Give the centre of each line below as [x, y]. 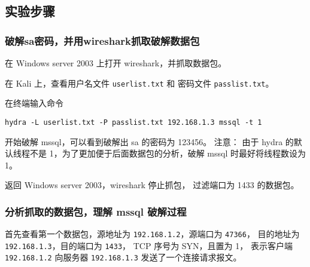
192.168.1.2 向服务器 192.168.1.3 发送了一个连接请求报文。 [123, 257]
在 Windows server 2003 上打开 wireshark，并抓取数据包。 [116, 63]
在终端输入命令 [34, 103]
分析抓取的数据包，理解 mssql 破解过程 [96, 211]
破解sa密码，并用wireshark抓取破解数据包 [102, 40]
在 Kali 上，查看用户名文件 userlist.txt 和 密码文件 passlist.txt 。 [139, 83]
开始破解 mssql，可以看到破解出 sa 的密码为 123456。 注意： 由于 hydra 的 [149, 141]
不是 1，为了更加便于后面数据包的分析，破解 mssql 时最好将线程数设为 [168, 153]
